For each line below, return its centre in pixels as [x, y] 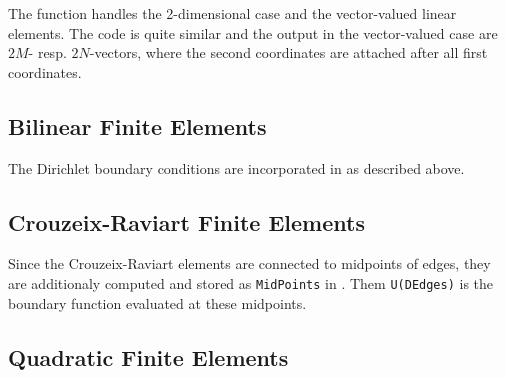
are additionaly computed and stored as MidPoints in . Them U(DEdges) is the [251, 282]
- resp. [47, 52]
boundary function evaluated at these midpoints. [157, 302]
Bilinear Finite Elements [137, 125]
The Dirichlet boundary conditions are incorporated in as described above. [236, 167]
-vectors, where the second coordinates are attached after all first [288, 52]
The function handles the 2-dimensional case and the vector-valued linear [232, 13]
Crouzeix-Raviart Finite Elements [186, 221]
